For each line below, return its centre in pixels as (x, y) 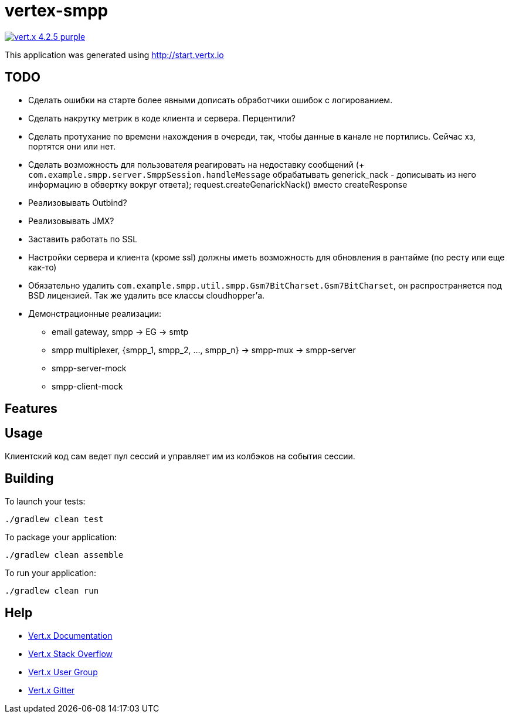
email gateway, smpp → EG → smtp (120, 331)
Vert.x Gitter (52, 690)
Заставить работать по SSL (83, 239)
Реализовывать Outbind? (78, 202)
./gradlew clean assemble (64, 555)
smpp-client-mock (87, 386)
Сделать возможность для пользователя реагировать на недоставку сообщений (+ (196, 164)
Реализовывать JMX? (71, 221)
